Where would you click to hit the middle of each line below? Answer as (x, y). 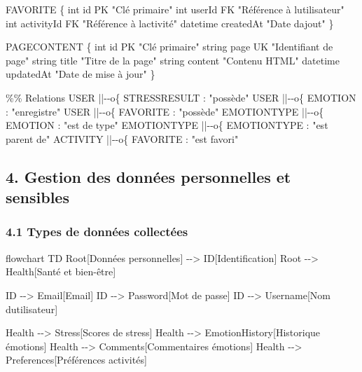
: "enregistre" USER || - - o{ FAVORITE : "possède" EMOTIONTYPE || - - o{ (165, 111)
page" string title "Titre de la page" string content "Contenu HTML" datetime (173, 60)
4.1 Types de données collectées (97, 232)
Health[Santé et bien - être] (61, 271)
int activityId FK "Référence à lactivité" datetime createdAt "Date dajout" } (170, 23)
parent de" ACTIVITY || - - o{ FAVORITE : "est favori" (122, 138)
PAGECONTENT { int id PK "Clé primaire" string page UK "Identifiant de (169, 47)
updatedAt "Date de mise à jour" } (81, 74)
